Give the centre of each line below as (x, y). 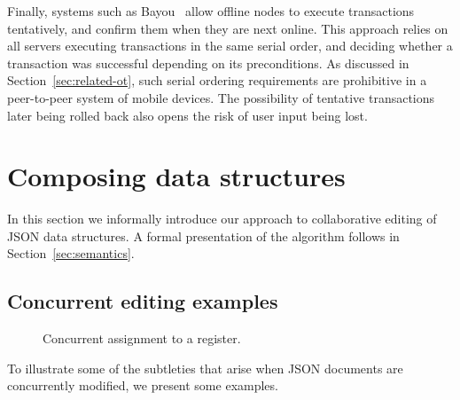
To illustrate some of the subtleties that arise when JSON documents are (205, 368)
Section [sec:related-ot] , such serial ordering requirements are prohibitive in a (217, 80)
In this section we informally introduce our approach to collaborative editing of (222, 219)
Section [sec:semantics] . (71, 253)
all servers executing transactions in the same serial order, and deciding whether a (230, 46)
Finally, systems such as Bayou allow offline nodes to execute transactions (211, 11)
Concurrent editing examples (143, 301)
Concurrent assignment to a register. (142, 338)
